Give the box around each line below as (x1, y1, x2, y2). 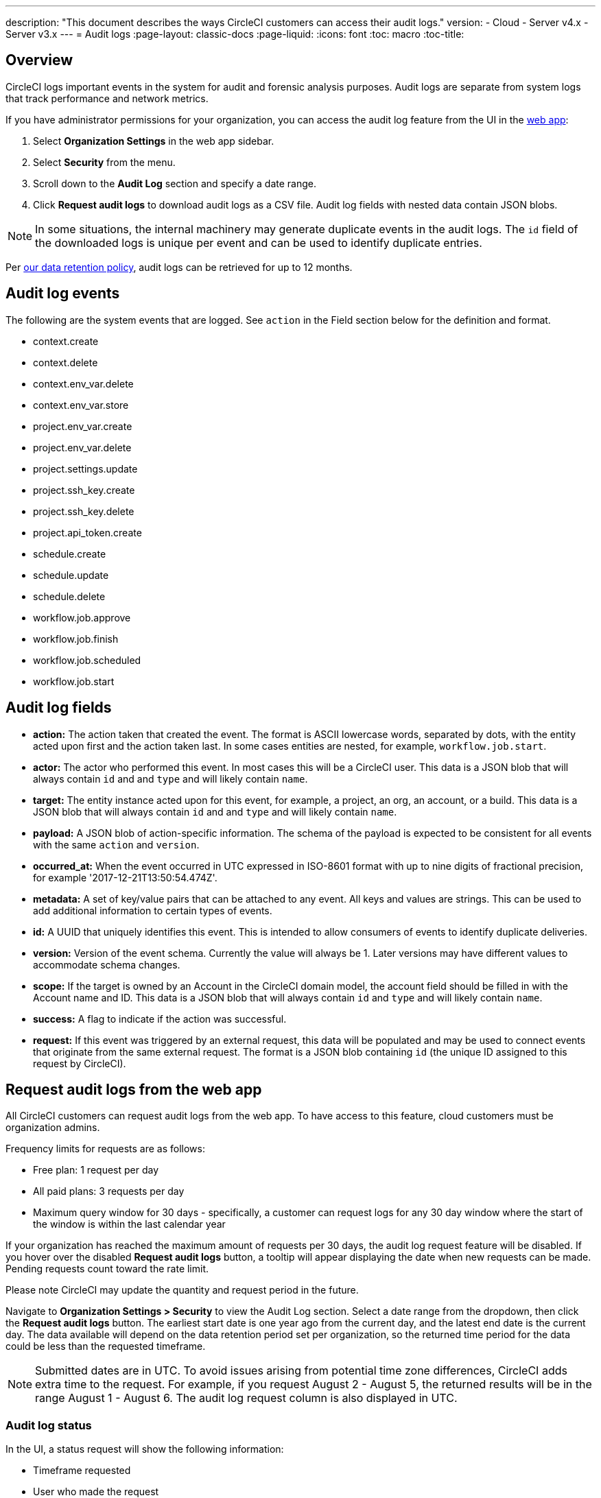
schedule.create (33, 547, 106, 560)
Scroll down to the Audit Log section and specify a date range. (33, 177, 316, 189)
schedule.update (33, 569, 109, 581)
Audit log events (5, 285, 120, 302)
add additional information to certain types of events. (33, 904, 272, 916)
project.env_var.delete (33, 441, 132, 453)
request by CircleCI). (33, 1057, 126, 1069)
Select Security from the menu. (33, 156, 176, 168)
